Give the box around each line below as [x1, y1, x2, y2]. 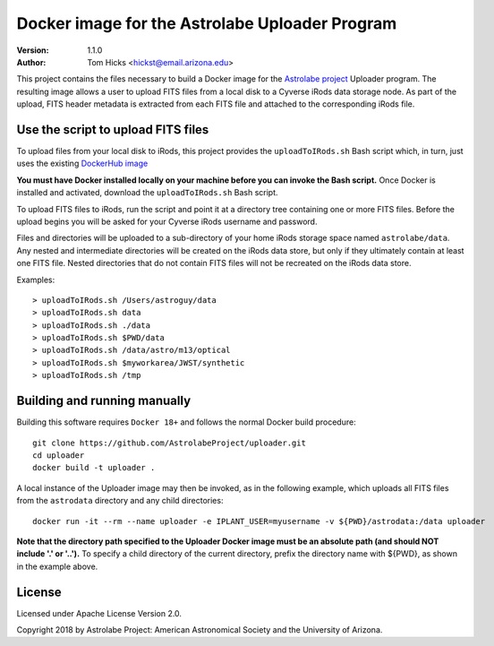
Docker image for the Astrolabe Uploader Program [16, 13, 397, 33]
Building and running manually [16, 393, 192, 409]
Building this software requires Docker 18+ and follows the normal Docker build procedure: [16, 417, 357, 427]
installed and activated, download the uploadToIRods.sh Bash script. [16, 187, 278, 198]
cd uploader [32, 450, 85, 461]
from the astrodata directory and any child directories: [16, 495, 224, 506]
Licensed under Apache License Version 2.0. [16, 607, 183, 618]
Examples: [16, 274, 55, 285]
